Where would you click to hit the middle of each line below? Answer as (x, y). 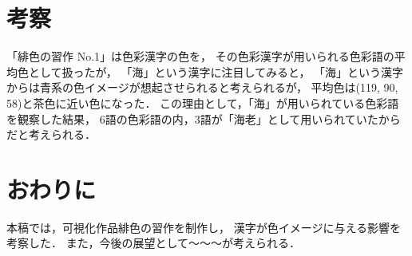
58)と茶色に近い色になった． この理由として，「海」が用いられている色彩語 (203, 102)
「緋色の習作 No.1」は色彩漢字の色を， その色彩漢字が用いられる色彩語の (200, 56)
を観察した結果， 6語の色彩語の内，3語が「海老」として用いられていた (192, 118)
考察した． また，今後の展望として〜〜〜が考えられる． (153, 243)
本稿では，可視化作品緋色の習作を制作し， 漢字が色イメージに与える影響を (204, 227)
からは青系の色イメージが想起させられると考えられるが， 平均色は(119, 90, (202, 87)
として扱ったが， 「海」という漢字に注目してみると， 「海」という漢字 (216, 71)
